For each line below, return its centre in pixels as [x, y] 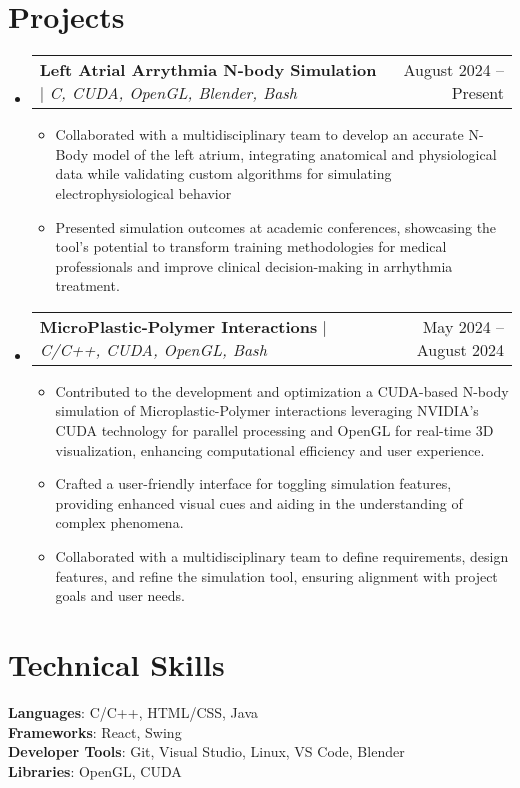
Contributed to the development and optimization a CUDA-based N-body [282, 390]
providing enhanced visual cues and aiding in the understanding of [259, 502]
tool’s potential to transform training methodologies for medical [251, 246]
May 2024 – [463, 326]
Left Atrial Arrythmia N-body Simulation [208, 70]
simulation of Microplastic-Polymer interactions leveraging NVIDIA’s [267, 410]
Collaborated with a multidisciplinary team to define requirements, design [282, 556]
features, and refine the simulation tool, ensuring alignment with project [276, 575]
